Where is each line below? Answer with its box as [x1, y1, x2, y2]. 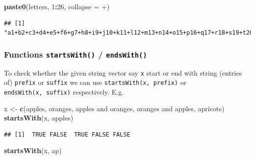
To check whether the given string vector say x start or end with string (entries [4, 67, 242, 78]
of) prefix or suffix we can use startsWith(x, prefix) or [4, 77, 187, 87]
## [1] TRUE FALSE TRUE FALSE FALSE [4, 131, 130, 138]
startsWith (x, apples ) [4, 113, 74, 123]
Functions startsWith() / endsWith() [4, 48, 147, 60]
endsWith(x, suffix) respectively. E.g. [4, 86, 124, 97]
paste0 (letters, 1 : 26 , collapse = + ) [4, 1, 110, 11]
